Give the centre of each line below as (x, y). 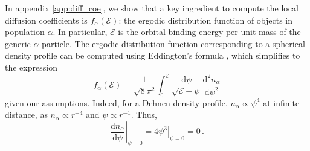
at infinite (281, 102)
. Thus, (144, 114)
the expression (31, 67)
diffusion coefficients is (46, 20)
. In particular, (80, 32)
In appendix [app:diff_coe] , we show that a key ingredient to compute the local (152, 8)
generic (18, 43)
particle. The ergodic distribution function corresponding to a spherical (173, 43)
